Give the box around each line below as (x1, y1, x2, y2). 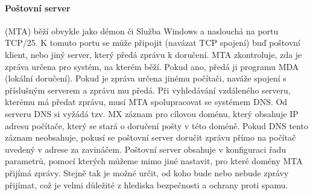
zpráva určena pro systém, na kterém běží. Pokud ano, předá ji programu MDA (5, 60, 299, 72)
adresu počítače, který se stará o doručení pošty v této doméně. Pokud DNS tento (5, 119, 308, 132)
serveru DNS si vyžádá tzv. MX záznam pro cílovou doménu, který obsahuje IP (5, 107, 299, 120)
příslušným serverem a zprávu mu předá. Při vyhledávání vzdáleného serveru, (5, 83, 291, 96)
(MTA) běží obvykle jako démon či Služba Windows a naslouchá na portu (5, 24, 279, 37)
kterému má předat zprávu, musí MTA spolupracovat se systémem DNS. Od (5, 95, 288, 108)
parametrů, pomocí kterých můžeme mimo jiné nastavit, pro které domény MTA (5, 155, 303, 167)
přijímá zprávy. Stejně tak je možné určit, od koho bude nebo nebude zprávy (5, 166, 289, 179)
